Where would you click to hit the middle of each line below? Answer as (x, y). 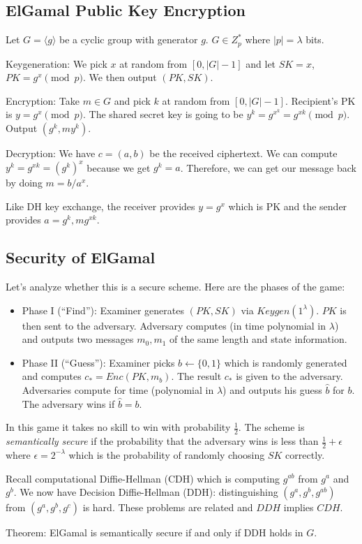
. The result (196, 376)
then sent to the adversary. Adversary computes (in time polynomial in (174, 325)
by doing (24, 183)
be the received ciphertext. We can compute (243, 153)
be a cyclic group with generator (129, 39)
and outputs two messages (78, 339)
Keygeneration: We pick (56, 63)
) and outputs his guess (272, 390)
